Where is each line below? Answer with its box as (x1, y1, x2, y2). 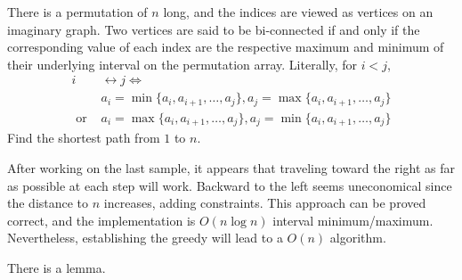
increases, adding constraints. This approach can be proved (103, 194, 426, 212)
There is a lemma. (7, 258, 106, 276)
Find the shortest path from (7, 128, 160, 147)
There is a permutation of (7, 3, 148, 21)
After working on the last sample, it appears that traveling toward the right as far (7, 158, 456, 177)
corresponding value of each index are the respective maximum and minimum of (7, 37, 444, 56)
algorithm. (329, 228, 386, 247)
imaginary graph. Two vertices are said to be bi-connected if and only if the (7, 20, 420, 38)
